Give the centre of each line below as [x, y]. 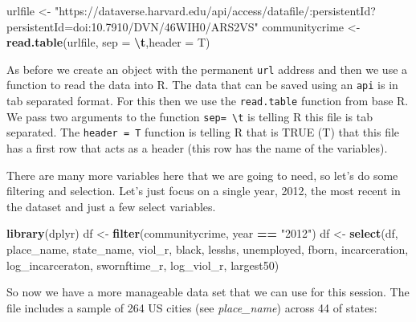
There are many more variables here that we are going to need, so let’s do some [202, 175]
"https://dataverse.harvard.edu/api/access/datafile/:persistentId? [215, 10]
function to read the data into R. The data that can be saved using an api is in [202, 85]
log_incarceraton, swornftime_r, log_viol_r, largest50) [143, 265]
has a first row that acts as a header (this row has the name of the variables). [197, 148]
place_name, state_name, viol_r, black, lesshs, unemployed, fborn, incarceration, [208, 249]
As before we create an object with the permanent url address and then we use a [207, 69]
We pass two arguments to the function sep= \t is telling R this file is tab [190, 116]
